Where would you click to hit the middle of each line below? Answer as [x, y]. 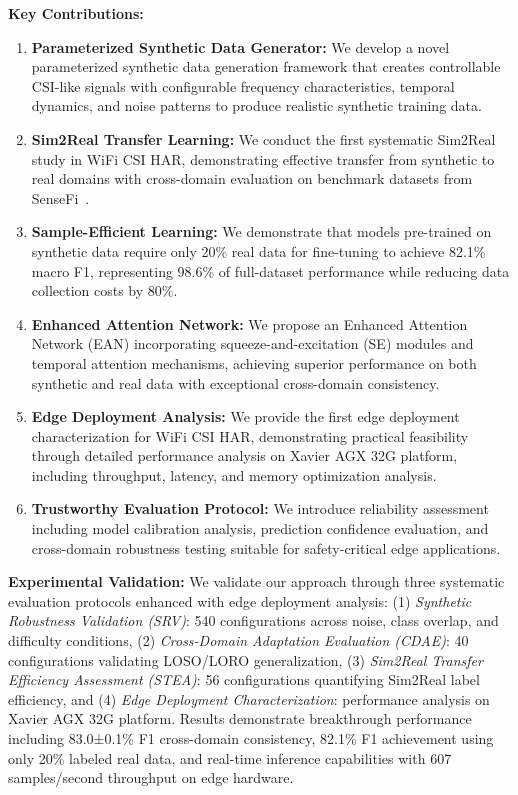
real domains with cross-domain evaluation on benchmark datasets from [252, 178]
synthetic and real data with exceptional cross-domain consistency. [235, 382]
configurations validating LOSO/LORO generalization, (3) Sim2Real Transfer [245, 659]
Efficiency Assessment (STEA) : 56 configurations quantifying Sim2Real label [244, 679]
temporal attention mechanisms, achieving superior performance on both [254, 362]
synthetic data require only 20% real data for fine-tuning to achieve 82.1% [258, 250]
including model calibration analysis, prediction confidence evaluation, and [260, 528]
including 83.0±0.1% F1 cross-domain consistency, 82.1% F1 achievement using [251, 738]
